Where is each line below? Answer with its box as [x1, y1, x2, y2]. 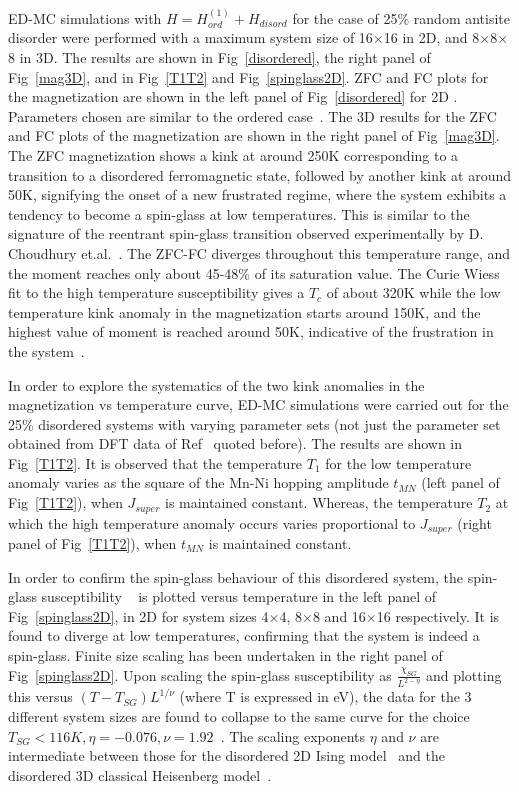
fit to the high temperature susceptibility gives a [8, 282, 305, 303]
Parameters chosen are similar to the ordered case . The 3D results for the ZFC [8, 105, 497, 126]
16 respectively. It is [376, 605, 500, 626]
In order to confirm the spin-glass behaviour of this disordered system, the [8, 566, 463, 587]
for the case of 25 [292, 7, 398, 28]
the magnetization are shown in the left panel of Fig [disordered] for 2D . [8, 86, 458, 107]
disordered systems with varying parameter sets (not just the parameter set [38, 413, 501, 434]
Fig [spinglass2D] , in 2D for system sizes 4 [8, 605, 269, 626]
